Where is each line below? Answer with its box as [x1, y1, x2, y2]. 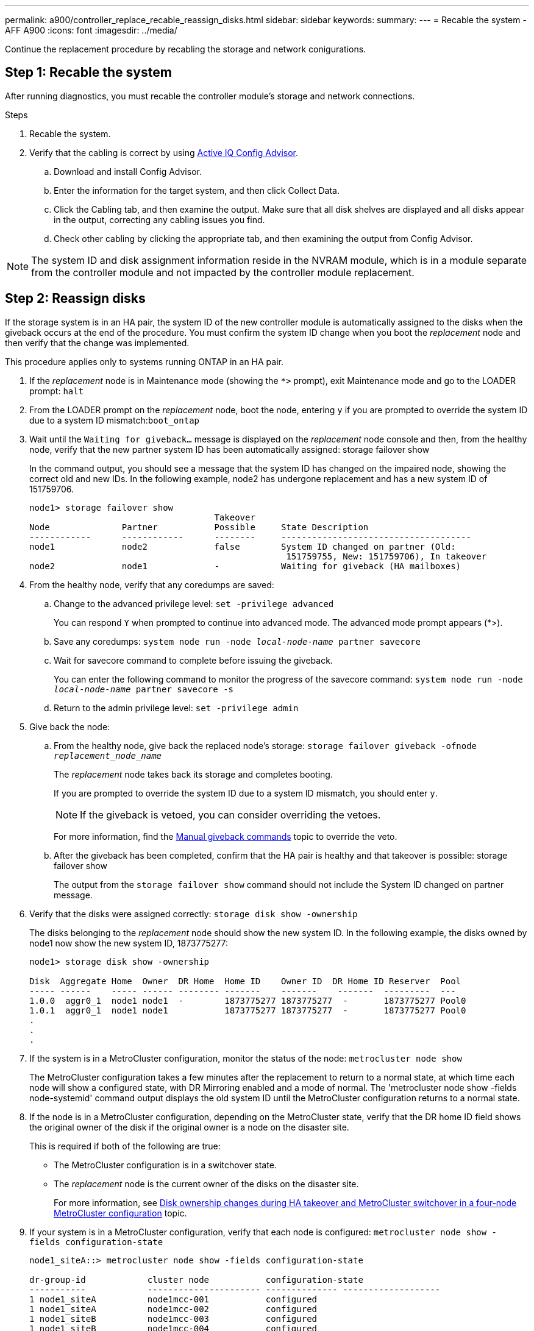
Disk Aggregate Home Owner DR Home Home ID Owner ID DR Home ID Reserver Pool [29, 976, 461, 986]
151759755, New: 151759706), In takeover [286, 551, 487, 561]
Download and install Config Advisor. [54, 166, 202, 177]
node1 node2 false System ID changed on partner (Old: [29, 541, 456, 552]
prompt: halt [29, 385, 84, 396]
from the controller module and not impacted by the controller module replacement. [31, 266, 415, 279]
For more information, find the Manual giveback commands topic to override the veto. [54, 831, 397, 842]
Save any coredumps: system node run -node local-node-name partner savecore [54, 636, 421, 647]
